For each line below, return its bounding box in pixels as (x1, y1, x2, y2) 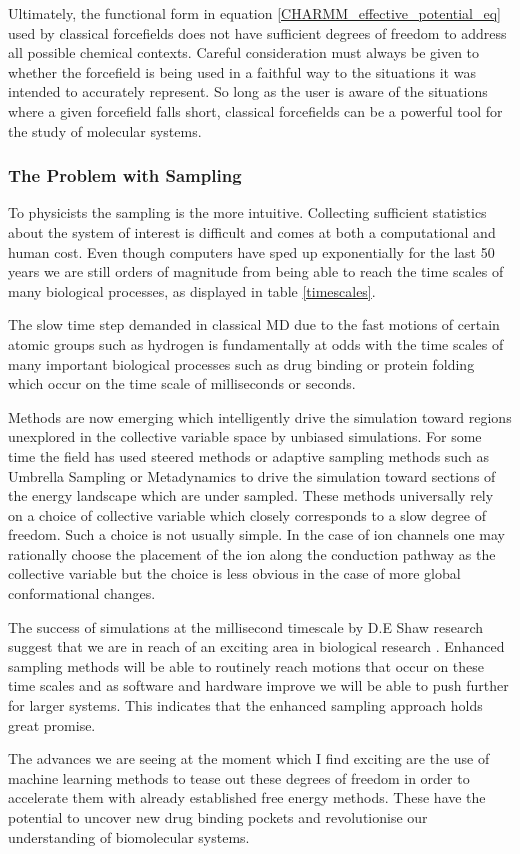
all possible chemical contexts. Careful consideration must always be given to (8, 42, 480, 63)
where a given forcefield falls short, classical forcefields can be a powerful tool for (8, 100, 503, 121)
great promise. (8, 714, 96, 735)
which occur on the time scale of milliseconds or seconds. (8, 373, 356, 394)
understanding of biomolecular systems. (8, 826, 250, 847)
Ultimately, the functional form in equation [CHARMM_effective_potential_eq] (8, 3, 502, 23)
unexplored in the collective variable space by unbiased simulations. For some (8, 426, 482, 447)
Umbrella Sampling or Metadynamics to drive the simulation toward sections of (8, 465, 496, 486)
